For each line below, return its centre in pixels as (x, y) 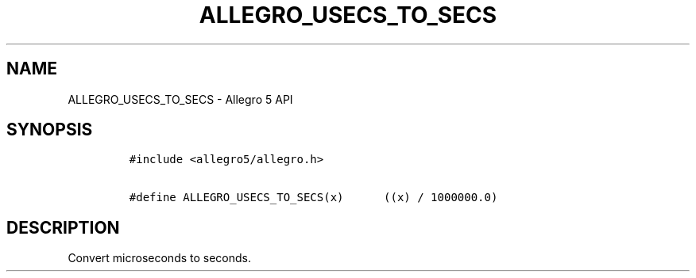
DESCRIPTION (63, 227)
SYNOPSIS (50, 130)
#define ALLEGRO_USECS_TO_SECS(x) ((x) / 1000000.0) (313, 198)
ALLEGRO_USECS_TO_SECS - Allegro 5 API (180, 99)
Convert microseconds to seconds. (160, 258)
